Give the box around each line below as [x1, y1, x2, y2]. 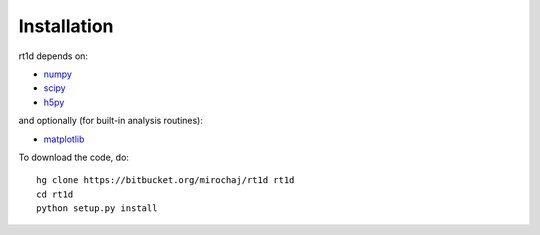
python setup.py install [36, 203, 158, 214]
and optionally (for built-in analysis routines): [18, 115, 204, 127]
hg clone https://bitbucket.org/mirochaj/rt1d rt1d [36, 175, 295, 186]
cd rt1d [36, 188, 74, 200]
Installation [18, 15, 114, 37]
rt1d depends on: [18, 50, 89, 62]
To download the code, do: [18, 151, 130, 163]
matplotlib [43, 133, 85, 145]
